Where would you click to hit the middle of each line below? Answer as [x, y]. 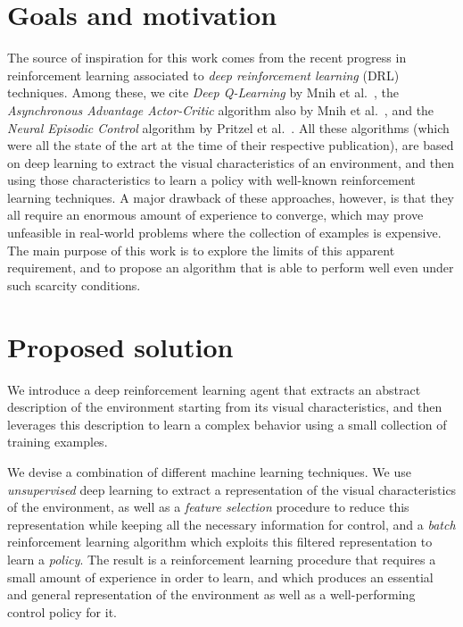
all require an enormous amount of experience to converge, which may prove [215, 215]
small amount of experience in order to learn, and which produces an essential [220, 577]
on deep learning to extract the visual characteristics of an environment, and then [231, 162]
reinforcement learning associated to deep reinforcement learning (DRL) [203, 75]
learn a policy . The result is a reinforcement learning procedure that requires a [222, 559]
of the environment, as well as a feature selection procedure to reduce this [208, 507]
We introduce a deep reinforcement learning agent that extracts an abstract [214, 389]
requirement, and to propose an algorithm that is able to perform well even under [231, 268]
